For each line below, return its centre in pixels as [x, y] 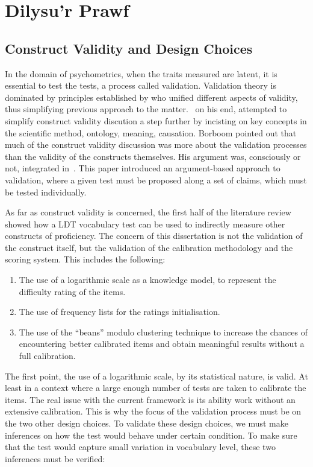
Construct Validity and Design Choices [129, 48]
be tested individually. [46, 192]
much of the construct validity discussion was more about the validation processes [156, 145]
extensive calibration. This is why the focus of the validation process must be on [153, 411]
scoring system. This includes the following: [85, 259]
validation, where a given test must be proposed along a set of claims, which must [156, 179]
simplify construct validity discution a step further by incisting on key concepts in [156, 120]
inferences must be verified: [55, 458]
